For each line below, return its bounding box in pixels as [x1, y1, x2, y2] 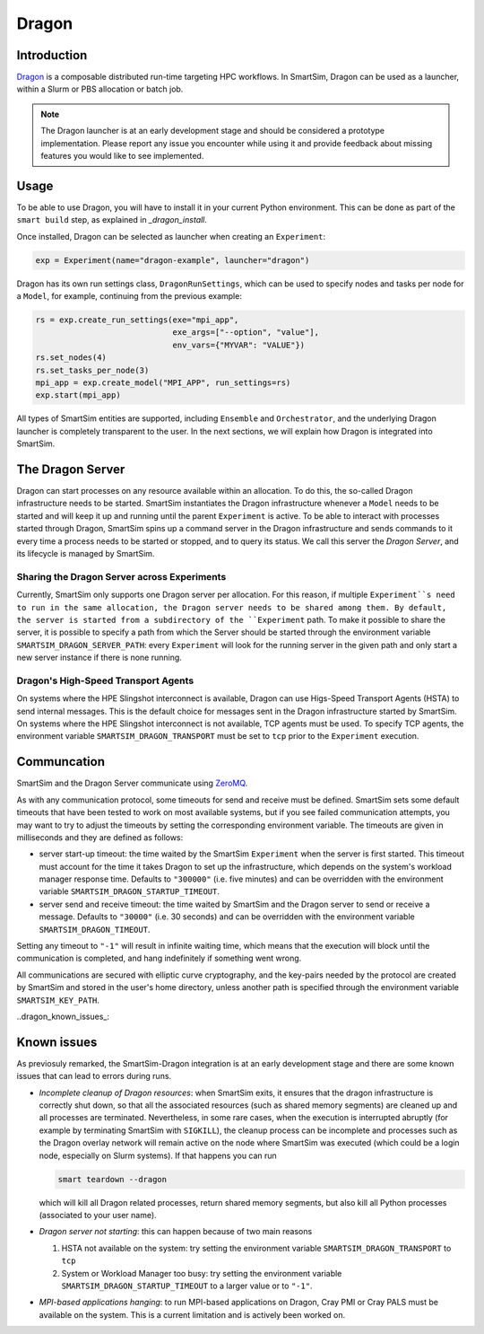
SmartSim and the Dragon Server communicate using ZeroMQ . [16, 777, 248, 789]
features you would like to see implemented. [40, 151, 204, 162]
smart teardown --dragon [57, 1174, 168, 1184]
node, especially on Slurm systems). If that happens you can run [39, 1150, 277, 1161]
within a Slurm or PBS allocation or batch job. [16, 83, 184, 94]
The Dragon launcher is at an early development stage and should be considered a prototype [40, 126, 385, 136]
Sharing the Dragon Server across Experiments [16, 570, 227, 583]
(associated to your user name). [39, 1209, 157, 1220]
